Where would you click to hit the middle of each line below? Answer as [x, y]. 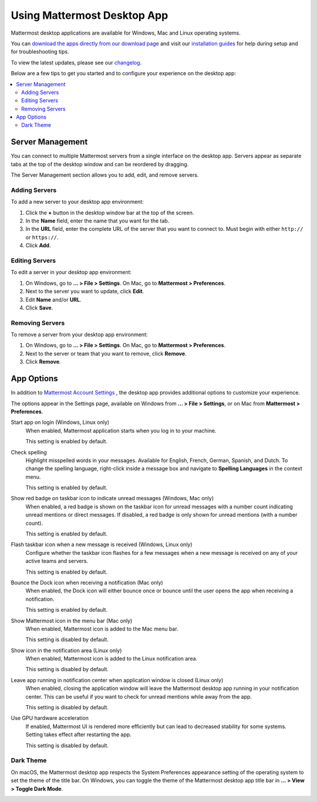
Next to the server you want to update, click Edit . [85, 291]
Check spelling [29, 452]
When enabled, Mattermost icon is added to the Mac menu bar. [102, 629]
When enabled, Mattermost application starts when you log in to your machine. [121, 430]
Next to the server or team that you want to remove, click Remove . [106, 353]
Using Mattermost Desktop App [90, 15]
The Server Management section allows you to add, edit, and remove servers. [105, 175]
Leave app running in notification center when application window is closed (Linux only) [117, 680]
